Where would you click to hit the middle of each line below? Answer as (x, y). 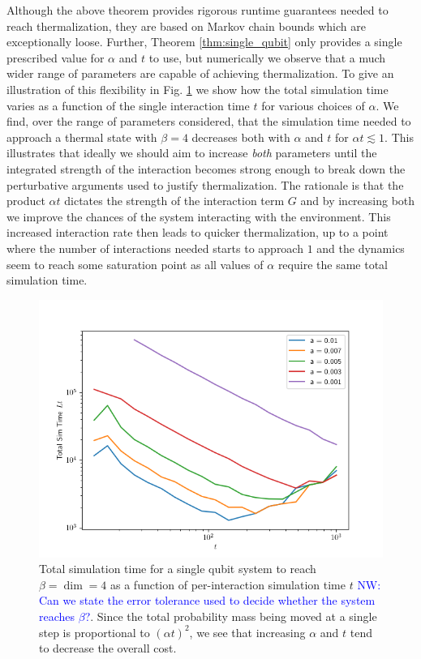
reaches (57, 616)
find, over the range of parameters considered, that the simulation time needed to (209, 121)
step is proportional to (95, 632)
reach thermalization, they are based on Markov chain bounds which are (186, 26)
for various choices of (313, 105)
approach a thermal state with (82, 137)
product (26, 201)
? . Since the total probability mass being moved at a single (231, 616)
